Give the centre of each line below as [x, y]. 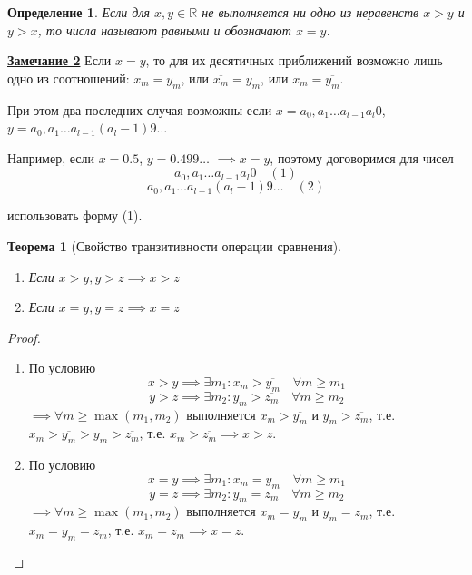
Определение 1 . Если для [79, 12]
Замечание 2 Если [59, 60]
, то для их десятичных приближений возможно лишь [294, 60]
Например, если [51, 157]
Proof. [24, 337]
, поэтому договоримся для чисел [362, 157]
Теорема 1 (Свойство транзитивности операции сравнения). [174, 245]
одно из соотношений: [69, 78]
